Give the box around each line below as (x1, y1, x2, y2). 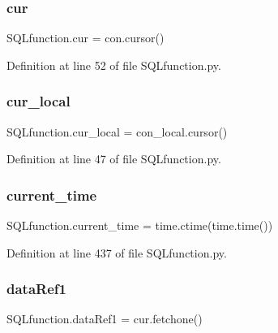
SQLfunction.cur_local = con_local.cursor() (6, 123, 228, 140)
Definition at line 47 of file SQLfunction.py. (6, 150, 221, 167)
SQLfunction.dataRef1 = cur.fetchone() (6, 310, 203, 327)
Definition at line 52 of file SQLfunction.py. (6, 56, 221, 73)
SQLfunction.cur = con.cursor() (6, 29, 165, 46)
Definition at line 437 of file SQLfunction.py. (6, 244, 227, 261)
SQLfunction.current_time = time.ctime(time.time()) (6, 217, 273, 234)
